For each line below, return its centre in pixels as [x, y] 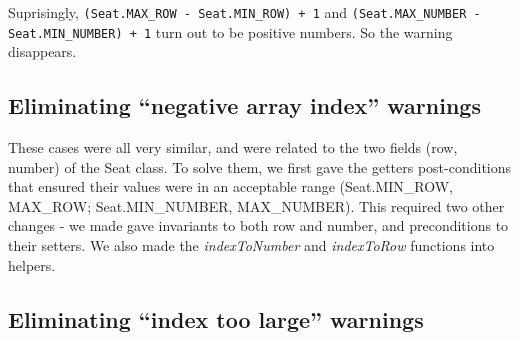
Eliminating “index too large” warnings [216, 318]
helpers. [32, 264]
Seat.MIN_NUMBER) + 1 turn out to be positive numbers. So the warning [230, 31]
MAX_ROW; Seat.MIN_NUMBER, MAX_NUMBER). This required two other [256, 205]
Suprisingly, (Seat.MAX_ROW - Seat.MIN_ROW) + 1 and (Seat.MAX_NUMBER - [244, 12]
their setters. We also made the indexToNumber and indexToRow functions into [251, 245]
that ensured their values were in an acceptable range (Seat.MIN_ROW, [230, 186]
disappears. [42, 51]
